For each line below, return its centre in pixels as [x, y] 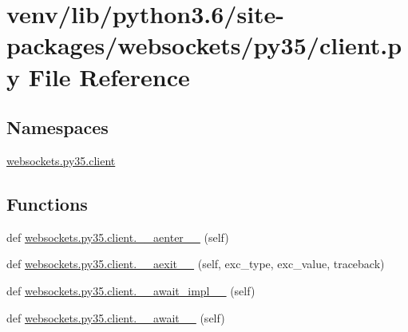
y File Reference [98, 76]
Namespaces [57, 127]
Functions [47, 203]
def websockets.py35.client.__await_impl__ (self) [131, 290]
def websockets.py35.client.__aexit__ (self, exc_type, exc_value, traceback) [196, 264]
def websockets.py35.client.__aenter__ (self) [118, 237]
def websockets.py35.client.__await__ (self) [116, 317]
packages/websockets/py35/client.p [204, 45]
